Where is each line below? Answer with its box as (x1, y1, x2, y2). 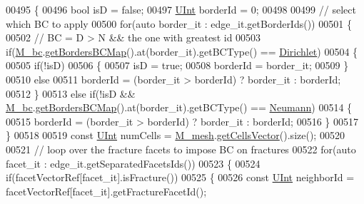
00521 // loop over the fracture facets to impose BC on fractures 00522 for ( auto (6, 141, 356, 156)
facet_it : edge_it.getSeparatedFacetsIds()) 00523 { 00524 (6, 155, 261, 170)
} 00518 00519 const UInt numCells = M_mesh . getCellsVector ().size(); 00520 (6, 128, 345, 143)
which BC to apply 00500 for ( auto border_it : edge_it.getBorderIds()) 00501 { (6, 16, 352, 31)
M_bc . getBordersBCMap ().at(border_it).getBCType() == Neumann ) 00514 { (6, 100, 353, 115)
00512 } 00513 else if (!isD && (6, 86, 136, 101)
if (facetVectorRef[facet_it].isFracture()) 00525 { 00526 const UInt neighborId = (6, 170, 355, 185)
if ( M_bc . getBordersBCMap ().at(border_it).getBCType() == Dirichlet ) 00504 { (6, 44, 358, 58)
